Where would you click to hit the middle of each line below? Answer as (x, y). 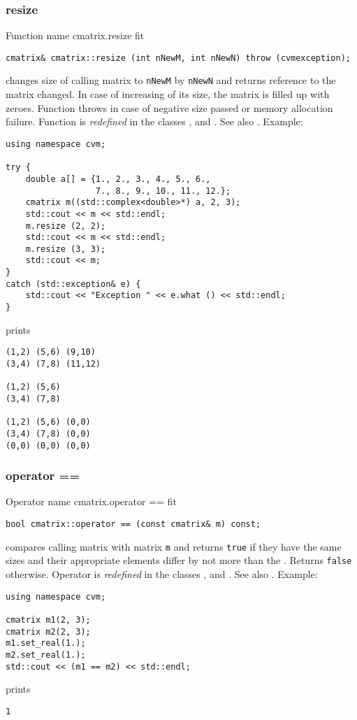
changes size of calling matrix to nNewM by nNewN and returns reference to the (171, 80)
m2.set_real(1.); (46, 655)
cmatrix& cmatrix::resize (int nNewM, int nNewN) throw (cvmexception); (178, 58)
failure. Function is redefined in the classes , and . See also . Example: (154, 121)
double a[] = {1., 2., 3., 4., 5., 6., (118, 179)
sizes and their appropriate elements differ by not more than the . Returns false (179, 560)
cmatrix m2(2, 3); (48, 631)
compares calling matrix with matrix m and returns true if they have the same (174, 546)
